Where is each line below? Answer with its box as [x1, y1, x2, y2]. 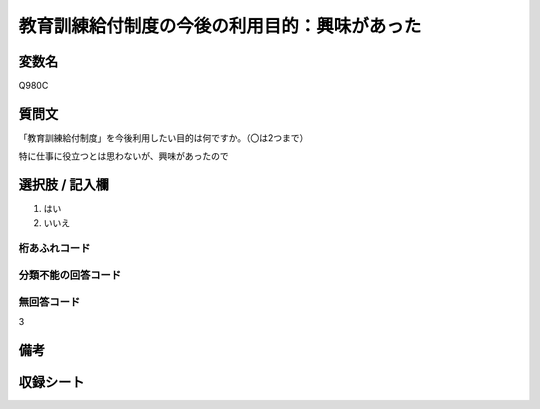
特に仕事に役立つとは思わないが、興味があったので [18, 150, 229, 162]
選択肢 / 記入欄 [18, 176, 110, 194]
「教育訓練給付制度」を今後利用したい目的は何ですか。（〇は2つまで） [18, 131, 309, 144]
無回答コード [18, 295, 81, 309]
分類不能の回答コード [18, 268, 122, 282]
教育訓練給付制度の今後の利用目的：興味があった [18, 15, 422, 37]
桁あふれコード [18, 241, 91, 255]
